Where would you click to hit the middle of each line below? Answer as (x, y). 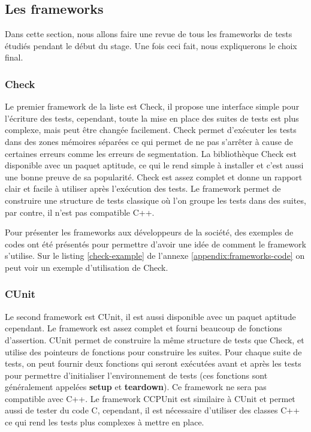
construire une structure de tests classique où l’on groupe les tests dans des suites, (155, 200)
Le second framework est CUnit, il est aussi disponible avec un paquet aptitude (150, 316)
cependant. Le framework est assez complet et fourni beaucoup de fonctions (144, 328)
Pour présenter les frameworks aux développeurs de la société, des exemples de (149, 232)
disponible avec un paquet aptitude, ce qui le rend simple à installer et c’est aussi (154, 165)
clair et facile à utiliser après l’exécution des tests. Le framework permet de (143, 188)
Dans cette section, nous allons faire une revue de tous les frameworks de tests (149, 34)
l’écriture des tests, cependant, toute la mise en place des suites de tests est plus (152, 118)
